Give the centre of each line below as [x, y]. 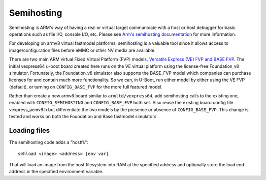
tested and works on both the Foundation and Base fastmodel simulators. [83, 117]
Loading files [30, 131]
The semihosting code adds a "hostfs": [49, 142]
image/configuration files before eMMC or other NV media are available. [82, 50]
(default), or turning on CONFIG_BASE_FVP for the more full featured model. [86, 87]
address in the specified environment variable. [56, 172]
